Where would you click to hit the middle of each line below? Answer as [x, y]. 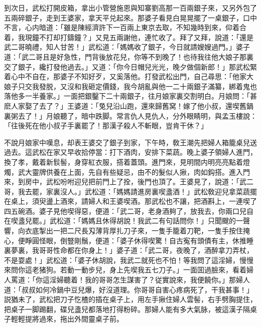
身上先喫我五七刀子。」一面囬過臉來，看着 [178, 270]
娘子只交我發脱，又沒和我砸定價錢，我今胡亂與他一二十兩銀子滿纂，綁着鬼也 [130, 86]
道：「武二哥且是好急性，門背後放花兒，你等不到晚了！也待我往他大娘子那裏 [129, 56]
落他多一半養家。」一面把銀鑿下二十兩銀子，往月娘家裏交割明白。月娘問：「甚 [130, 96]
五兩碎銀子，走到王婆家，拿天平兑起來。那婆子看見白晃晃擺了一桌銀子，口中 [130, 17]
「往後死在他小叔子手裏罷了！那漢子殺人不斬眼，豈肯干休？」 [106, 125]
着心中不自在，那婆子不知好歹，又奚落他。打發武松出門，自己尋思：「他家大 [129, 76]
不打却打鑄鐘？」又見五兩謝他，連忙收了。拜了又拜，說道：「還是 [146, 37]
